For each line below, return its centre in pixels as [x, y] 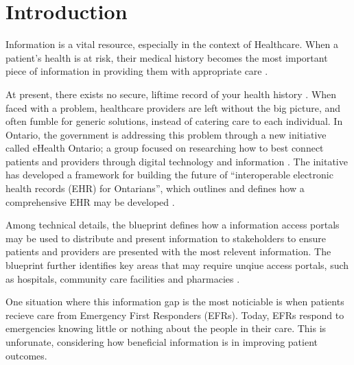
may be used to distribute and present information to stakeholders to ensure [166, 238]
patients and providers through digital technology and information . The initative [177, 161]
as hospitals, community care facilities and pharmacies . [123, 278]
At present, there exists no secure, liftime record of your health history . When [171, 94]
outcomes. [26, 355]
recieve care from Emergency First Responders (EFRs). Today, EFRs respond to [175, 315]
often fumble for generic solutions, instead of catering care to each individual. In [174, 121]
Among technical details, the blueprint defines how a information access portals [173, 225]
